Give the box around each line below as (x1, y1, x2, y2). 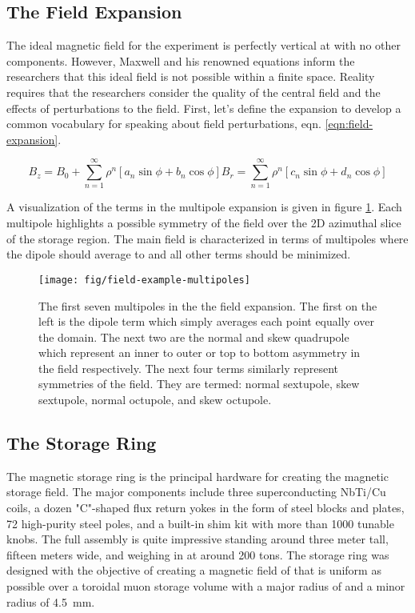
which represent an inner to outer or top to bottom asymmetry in (38, 344, 361, 361)
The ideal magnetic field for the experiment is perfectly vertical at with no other (6, 37, 401, 54)
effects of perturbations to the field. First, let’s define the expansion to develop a (6, 99, 401, 116)
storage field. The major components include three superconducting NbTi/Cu (6, 483, 386, 500)
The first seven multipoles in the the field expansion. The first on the (38, 297, 377, 314)
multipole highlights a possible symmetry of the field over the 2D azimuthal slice (6, 214, 401, 231)
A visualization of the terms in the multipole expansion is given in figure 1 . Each (6, 198, 402, 215)
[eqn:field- (325, 115, 373, 132)
